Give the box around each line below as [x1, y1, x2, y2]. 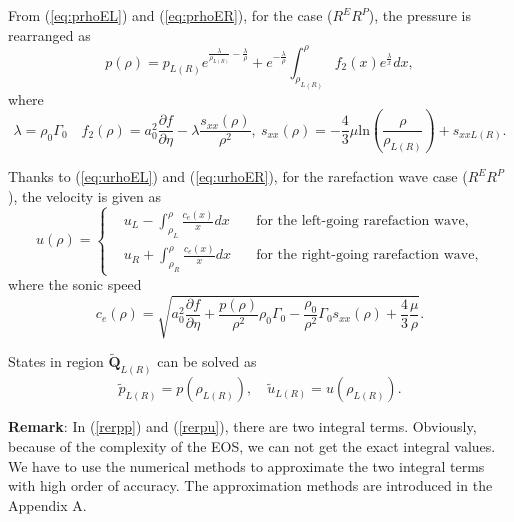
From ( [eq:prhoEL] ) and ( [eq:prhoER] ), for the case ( [8, 5, 333, 25]
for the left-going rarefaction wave [256, 214, 465, 229]
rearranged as [8, 24, 91, 45]
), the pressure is [368, 5, 472, 25]
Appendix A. [8, 494, 87, 515]
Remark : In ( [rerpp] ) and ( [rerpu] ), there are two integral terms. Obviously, [8, 416, 477, 437]
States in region [8, 351, 104, 372]
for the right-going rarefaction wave [256, 248, 475, 263]
